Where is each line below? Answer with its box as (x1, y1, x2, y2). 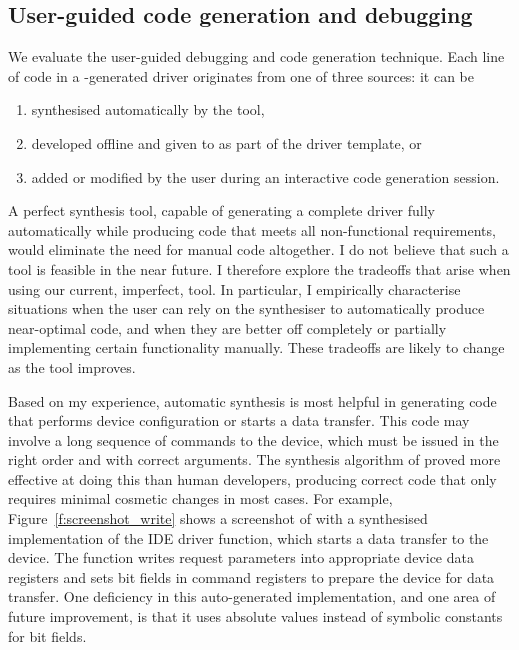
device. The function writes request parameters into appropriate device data (8, 547, 474, 568)
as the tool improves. (8, 356, 136, 377)
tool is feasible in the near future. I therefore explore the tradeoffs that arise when (8, 258, 511, 279)
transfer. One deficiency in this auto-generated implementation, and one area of (8, 586, 496, 607)
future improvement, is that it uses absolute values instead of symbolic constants (8, 606, 503, 627)
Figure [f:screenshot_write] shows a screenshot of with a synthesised (8, 508, 428, 529)
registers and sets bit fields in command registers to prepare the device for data (8, 566, 495, 587)
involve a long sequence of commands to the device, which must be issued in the (8, 429, 499, 450)
